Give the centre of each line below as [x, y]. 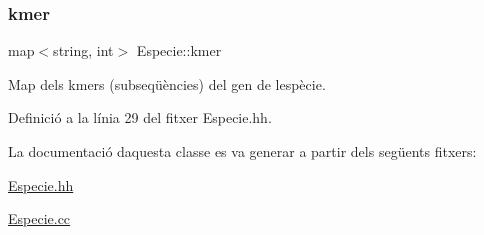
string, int [83, 50]
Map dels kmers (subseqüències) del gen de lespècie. [167, 83]
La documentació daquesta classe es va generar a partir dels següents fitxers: [242, 151]
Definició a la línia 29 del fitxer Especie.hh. [140, 117]
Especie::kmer [179, 50]
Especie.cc [39, 218]
